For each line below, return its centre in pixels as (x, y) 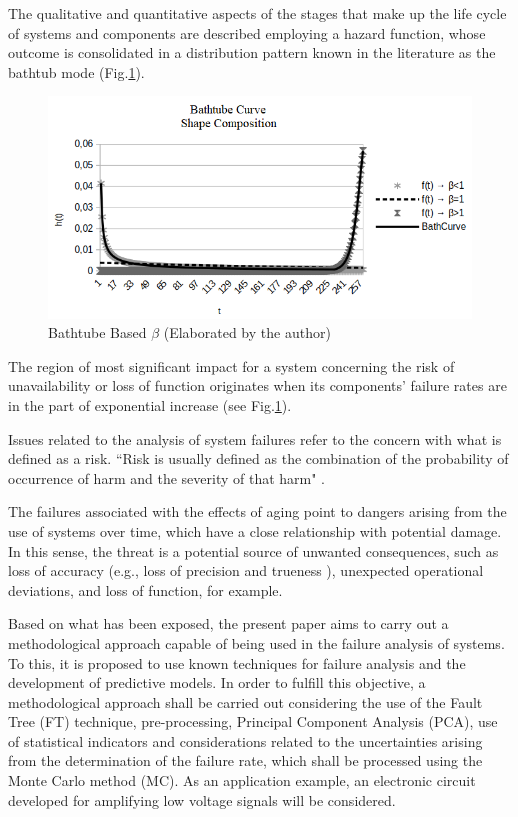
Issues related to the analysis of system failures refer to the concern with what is (255, 438)
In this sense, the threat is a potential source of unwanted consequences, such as (253, 550)
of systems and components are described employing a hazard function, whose (247, 32)
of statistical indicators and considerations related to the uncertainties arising (245, 740)
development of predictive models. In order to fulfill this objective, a (217, 682)
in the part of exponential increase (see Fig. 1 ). (150, 404)
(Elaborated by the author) (247, 332)
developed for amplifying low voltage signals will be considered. (202, 799)
